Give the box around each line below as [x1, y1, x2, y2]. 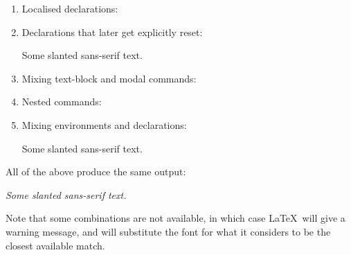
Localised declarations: [21, 1, 118, 15]
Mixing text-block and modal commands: [21, 71, 197, 85]
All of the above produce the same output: [6, 164, 186, 179]
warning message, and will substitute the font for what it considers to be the [6, 224, 331, 238]
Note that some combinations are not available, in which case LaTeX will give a [6, 211, 345, 225]
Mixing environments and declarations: [21, 117, 187, 132]
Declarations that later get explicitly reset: [21, 24, 203, 39]
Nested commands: [21, 94, 102, 109]
